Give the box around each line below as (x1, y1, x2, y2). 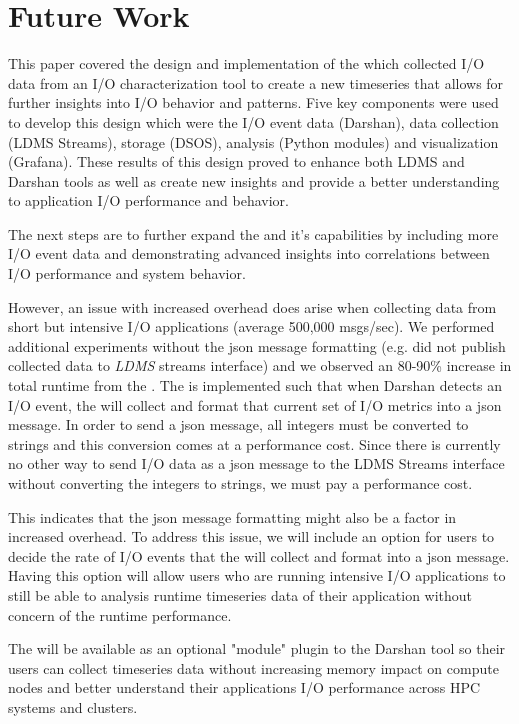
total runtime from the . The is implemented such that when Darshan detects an (8, 375, 503, 396)
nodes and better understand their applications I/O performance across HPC (8, 677, 481, 698)
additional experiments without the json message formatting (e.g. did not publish (8, 335, 506, 356)
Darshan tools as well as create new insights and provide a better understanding (8, 170, 500, 191)
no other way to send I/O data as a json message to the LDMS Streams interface (8, 453, 505, 474)
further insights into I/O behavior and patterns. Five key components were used (8, 92, 499, 113)
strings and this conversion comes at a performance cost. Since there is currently (8, 433, 501, 454)
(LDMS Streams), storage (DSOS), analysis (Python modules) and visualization (8, 131, 499, 152)
